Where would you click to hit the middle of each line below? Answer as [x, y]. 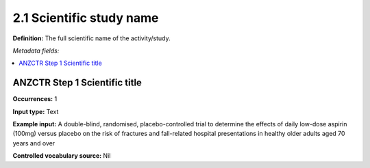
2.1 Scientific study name [86, 18]
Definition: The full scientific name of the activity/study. [91, 38]
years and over [34, 143]
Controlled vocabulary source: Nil [62, 156]
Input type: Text [36, 111]
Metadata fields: [36, 51]
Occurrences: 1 [35, 99]
